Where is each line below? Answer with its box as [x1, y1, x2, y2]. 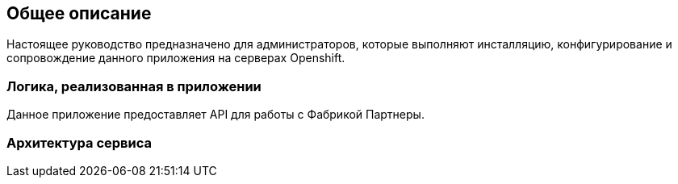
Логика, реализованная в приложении [6, 77, 262, 94]
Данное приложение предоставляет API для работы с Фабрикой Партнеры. [6, 107, 425, 122]
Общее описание [6, 3, 152, 23]
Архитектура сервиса [6, 134, 152, 151]
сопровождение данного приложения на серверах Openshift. [6, 51, 345, 65]
